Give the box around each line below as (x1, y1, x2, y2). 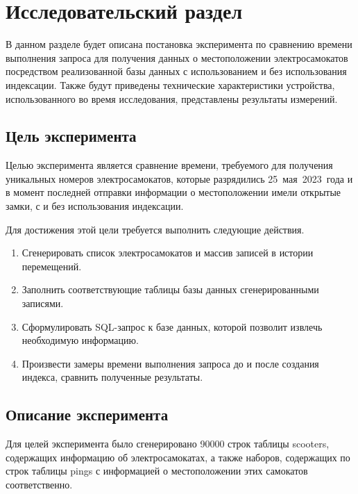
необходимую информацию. (22, 333, 139, 347)
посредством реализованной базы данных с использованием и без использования (6, 64, 347, 79)
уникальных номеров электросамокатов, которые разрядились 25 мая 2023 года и (6, 171, 353, 186)
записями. (22, 296, 64, 311)
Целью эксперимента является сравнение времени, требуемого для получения (6, 158, 333, 172)
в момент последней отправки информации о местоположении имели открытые (6, 185, 341, 199)
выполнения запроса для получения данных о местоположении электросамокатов (6, 50, 348, 65)
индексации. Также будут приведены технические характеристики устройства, (6, 77, 335, 92)
